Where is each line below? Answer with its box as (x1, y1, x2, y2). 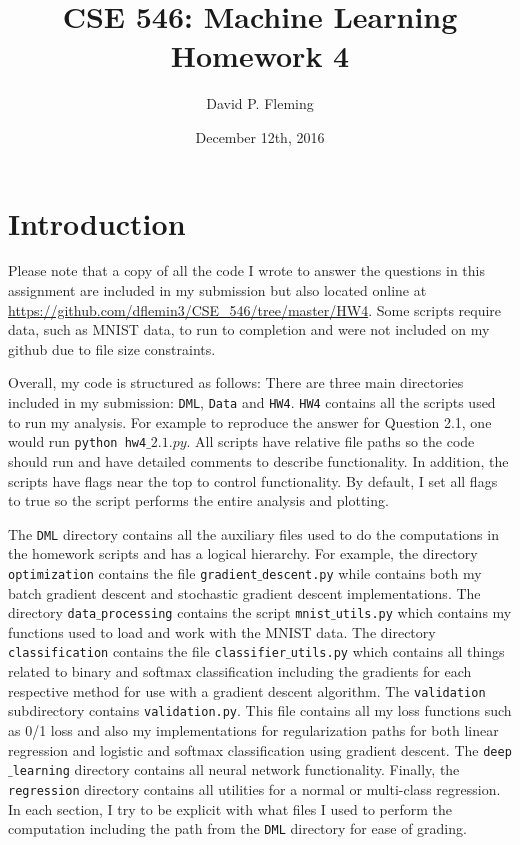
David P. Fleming (206, 93, 314, 114)
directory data (8, 602, 97, 623)
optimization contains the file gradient (8, 562, 258, 583)
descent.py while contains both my (262, 562, 482, 583)
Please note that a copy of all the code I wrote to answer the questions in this (8, 260, 485, 281)
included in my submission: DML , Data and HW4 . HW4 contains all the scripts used (8, 392, 496, 412)
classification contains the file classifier (8, 641, 287, 662)
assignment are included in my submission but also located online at (8, 280, 427, 301)
